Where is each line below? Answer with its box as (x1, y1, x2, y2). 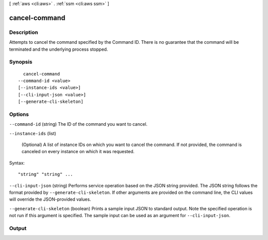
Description (9, 29, 38, 36)
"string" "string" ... (18, 171, 73, 177)
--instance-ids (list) (9, 130, 57, 136)
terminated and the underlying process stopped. (9, 46, 108, 52)
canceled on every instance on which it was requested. (21, 149, 135, 155)
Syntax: (9, 160, 25, 166)
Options (9, 111, 29, 118)
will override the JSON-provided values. (9, 196, 91, 202)
